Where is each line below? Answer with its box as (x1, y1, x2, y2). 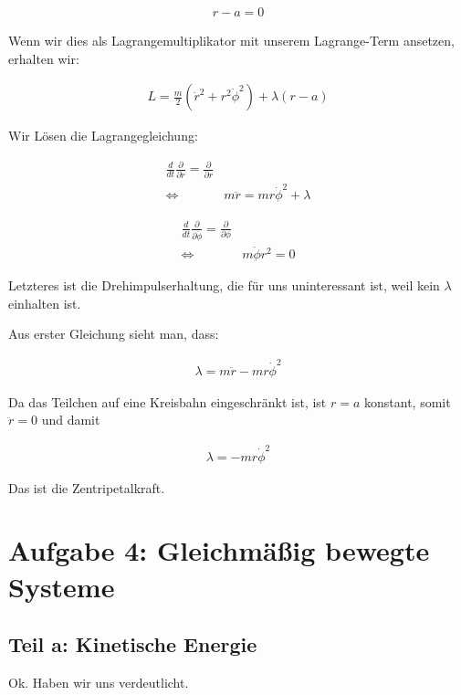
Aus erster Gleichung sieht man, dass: (8, 324, 219, 343)
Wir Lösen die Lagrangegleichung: (8, 126, 198, 145)
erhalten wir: (8, 48, 79, 68)
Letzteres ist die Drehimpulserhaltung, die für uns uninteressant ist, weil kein (8, 276, 440, 295)
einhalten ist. (8, 293, 81, 312)
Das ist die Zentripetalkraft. (8, 478, 165, 497)
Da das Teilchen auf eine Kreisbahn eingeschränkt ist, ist (8, 392, 327, 411)
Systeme (8, 567, 115, 605)
